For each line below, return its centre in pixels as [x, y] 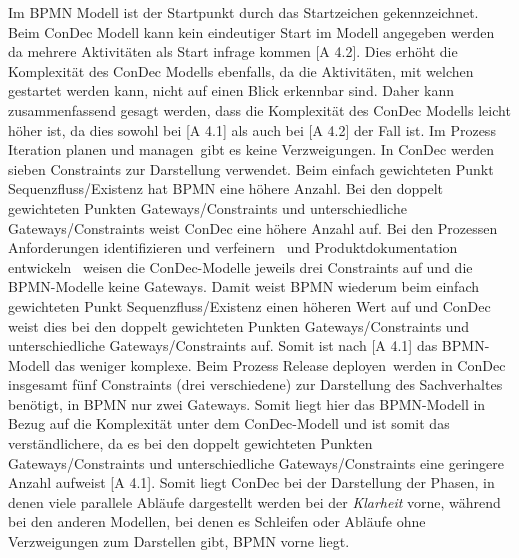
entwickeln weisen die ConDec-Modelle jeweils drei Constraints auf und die [240, 266]
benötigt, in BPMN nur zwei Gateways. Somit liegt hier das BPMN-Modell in [247, 403]
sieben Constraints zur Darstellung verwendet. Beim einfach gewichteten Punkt [251, 168]
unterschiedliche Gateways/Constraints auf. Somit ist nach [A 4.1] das [223, 345]
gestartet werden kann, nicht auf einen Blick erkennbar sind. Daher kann [231, 90]
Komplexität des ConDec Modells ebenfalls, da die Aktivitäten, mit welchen [241, 70]
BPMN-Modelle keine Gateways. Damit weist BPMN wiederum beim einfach [244, 286]
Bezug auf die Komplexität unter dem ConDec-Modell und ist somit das [229, 423]
